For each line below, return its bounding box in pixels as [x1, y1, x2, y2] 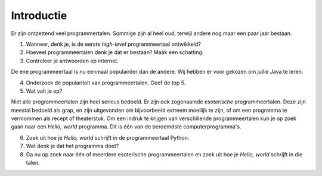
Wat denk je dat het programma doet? [26, 143, 119, 150]
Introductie [11, 9, 67, 22]
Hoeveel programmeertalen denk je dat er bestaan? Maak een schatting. [26, 49, 204, 56]
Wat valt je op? [26, 87, 63, 95]
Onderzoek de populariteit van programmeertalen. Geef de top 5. [26, 79, 186, 86]
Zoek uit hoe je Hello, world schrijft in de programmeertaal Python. [26, 134, 190, 141]
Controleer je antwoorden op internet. [26, 57, 119, 64]
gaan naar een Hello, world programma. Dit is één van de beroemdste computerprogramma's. [11, 123, 241, 130]
